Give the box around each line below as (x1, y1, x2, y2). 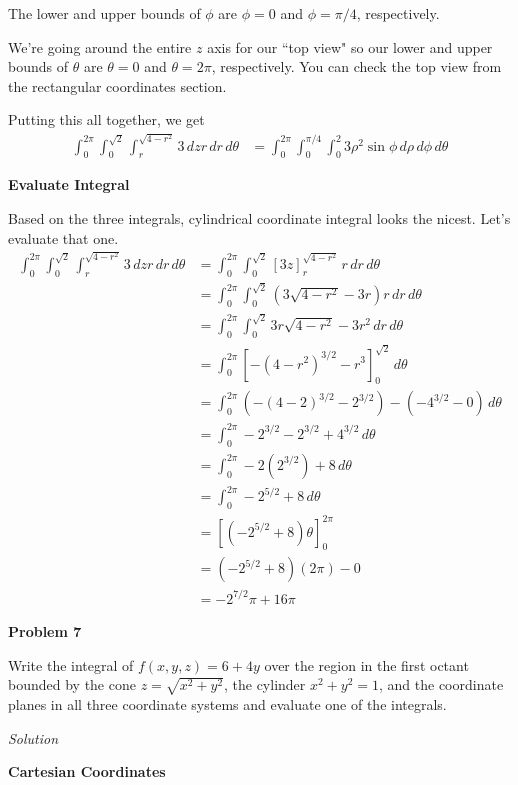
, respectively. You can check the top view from (211, 56, 502, 77)
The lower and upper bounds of (8, 3, 201, 23)
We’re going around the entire (8, 36, 192, 57)
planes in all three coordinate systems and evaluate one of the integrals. (8, 693, 447, 714)
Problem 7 (8, 620, 82, 641)
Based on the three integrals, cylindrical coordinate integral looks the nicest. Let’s (8, 207, 511, 228)
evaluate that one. (8, 227, 119, 248)
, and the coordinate (379, 674, 504, 695)
